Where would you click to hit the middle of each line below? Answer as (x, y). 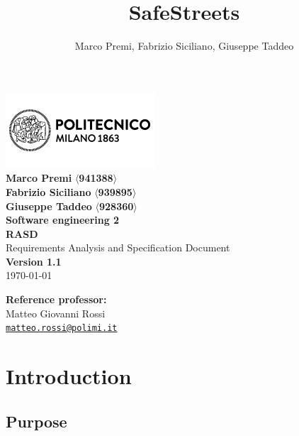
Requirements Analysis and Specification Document (118, 247)
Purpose (36, 421)
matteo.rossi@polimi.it (62, 328)
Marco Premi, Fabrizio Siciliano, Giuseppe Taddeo (184, 46)
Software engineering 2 (63, 220)
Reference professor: (56, 299)
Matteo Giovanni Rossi (56, 313)
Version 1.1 (34, 261)
